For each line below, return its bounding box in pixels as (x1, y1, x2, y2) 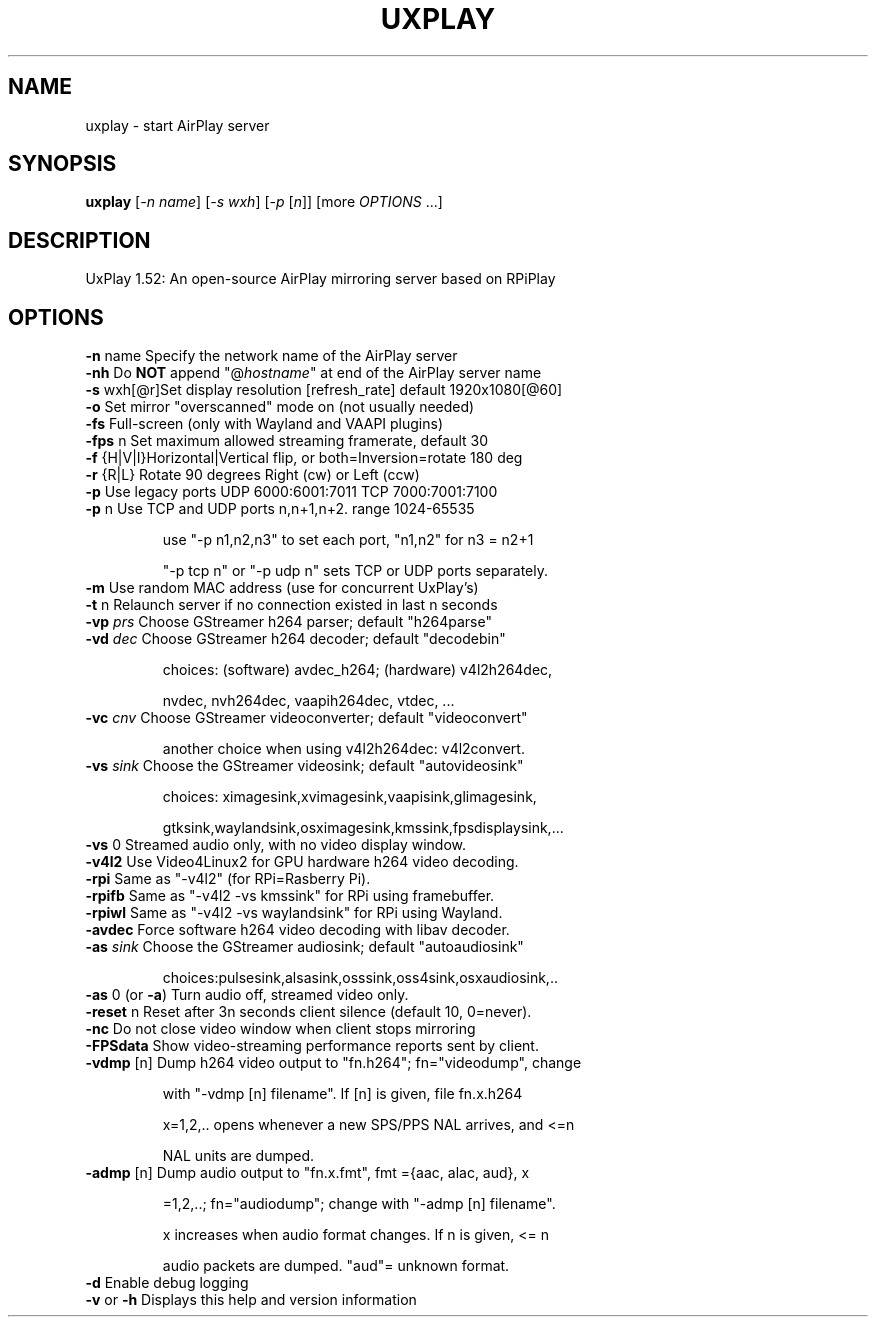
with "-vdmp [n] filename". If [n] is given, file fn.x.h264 (162, 1085, 523, 1103)
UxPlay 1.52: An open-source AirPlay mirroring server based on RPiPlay (85, 270, 556, 288)
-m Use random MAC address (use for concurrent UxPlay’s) (85, 579, 479, 597)
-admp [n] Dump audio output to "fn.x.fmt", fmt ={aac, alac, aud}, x (85, 1164, 530, 1182)
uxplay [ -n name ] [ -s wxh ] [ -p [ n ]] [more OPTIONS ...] (85, 193, 443, 211)
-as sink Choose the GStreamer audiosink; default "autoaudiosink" (85, 938, 524, 956)
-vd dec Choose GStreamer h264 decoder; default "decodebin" (85, 630, 506, 648)
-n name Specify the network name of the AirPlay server (85, 347, 458, 365)
